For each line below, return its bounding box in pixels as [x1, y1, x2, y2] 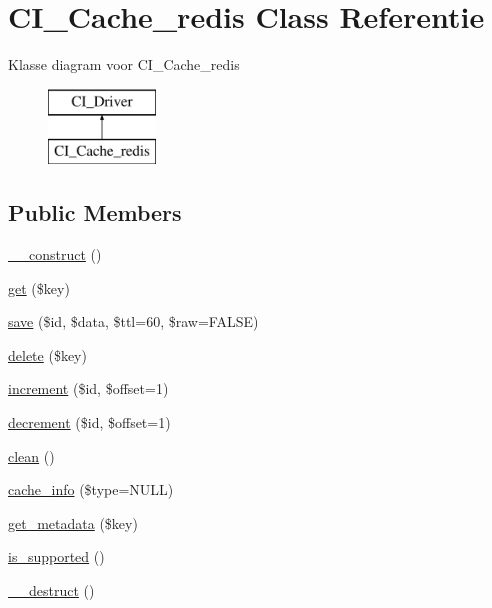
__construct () [8, 244, 102, 265]
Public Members [8, 197, 182, 228]
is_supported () [8, 546, 105, 567]
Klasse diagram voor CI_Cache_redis [8, 54, 240, 75]
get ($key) [8, 277, 70, 298]
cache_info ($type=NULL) [8, 479, 174, 500]
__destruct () [8, 580, 95, 601]
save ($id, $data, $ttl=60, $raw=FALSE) [8, 311, 259, 332]
